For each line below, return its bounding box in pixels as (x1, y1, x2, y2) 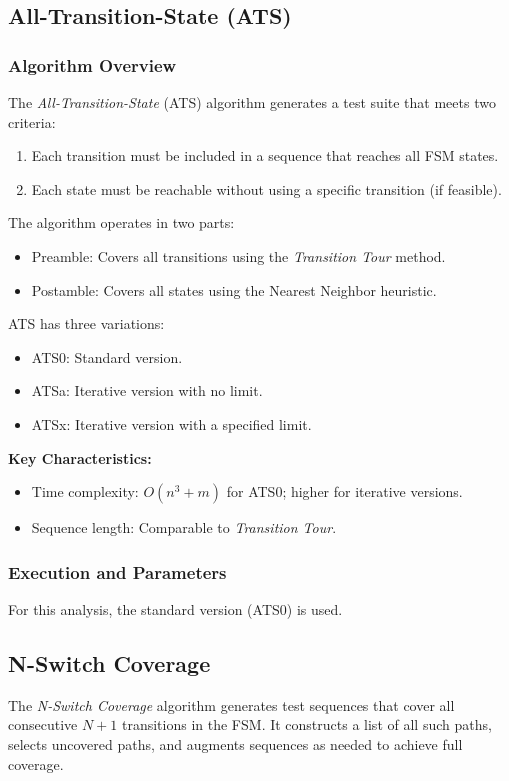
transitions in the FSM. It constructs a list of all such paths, (121, 714, 492, 735)
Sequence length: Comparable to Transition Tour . (31, 517, 337, 538)
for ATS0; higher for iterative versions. (226, 481, 463, 502)
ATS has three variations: (8, 313, 165, 334)
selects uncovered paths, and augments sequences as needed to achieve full (8, 733, 463, 754)
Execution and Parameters (8, 559, 227, 584)
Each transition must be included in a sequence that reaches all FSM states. (31, 145, 499, 166)
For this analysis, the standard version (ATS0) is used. (8, 598, 343, 619)
